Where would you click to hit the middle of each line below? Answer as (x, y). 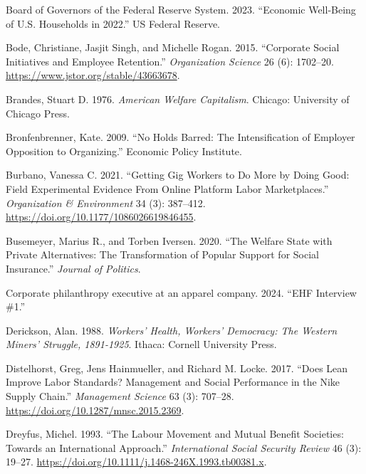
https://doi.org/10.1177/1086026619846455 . (101, 217)
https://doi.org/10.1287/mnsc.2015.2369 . (95, 410)
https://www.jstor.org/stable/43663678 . (93, 75)
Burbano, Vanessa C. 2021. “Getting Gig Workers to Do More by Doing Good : (178, 175)
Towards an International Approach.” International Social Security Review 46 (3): (184, 447)
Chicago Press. (38, 113)
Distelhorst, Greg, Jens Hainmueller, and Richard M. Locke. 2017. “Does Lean (177, 368)
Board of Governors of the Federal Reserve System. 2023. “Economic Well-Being (181, 9)
